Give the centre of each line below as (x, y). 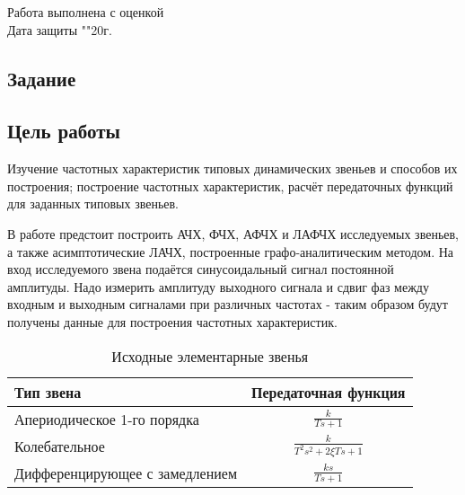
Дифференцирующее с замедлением (126, 473)
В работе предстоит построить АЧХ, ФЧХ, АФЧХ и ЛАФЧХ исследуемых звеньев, (233, 233)
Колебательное (60, 446)
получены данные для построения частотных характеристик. (172, 321)
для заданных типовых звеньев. (93, 203)
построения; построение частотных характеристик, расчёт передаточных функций (230, 186)
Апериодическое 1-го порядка (107, 419)
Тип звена (48, 392)
